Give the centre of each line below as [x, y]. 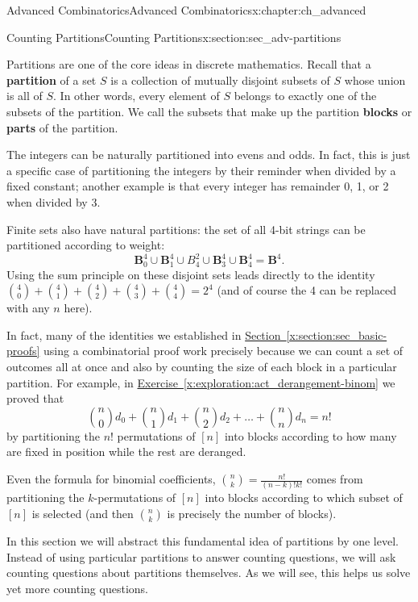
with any [28, 308]
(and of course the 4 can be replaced [306, 290]
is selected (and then [83, 513]
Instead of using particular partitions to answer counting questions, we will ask [201, 556]
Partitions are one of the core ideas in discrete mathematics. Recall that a [189, 64]
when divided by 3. [54, 201]
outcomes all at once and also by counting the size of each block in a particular [202, 367]
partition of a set [52, 79]
